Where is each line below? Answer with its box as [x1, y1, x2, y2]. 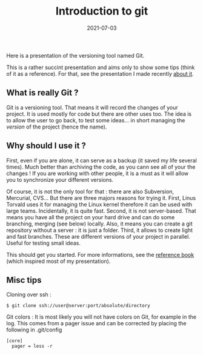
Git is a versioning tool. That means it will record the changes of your [6, 104, 178, 111]
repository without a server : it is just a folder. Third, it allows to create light [6, 226, 193, 234]
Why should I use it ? [6, 141, 87, 151]
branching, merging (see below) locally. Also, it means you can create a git [6, 220, 193, 227]
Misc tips [6, 274, 42, 285]
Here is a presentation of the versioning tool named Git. [6, 51, 145, 59]
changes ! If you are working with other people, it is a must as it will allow [6, 170, 189, 177]
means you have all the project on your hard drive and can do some [6, 213, 175, 221]
